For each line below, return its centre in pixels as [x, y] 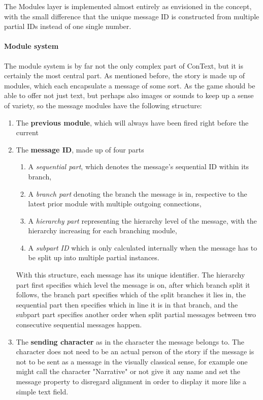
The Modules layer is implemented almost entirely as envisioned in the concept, [128, 6]
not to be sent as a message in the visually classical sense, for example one [132, 361]
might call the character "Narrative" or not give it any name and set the [128, 371]
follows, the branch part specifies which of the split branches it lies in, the [131, 295]
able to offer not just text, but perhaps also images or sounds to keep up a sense [129, 95]
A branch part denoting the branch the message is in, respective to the [138, 193]
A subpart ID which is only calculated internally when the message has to [143, 247]
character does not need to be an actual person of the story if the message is [135, 351]
